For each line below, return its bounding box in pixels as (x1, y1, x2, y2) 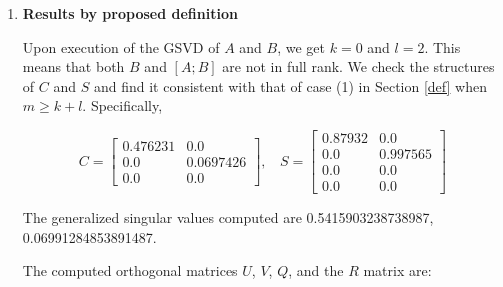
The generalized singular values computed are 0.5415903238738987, (22, 207, 434, 228)
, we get (277, 36, 326, 57)
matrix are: (363, 260, 432, 281)
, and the (288, 260, 344, 281)
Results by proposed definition (22, 3, 238, 23)
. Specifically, (82, 95, 163, 116)
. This (424, 36, 461, 57)
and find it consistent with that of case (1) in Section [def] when (93, 75, 487, 96)
